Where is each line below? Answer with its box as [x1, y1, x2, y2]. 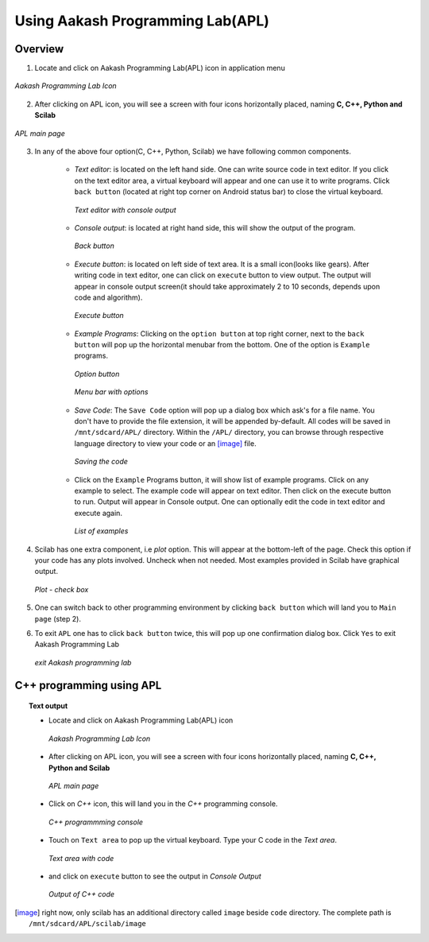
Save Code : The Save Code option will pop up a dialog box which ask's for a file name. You [74, 405, 375, 415]
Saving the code [74, 457, 129, 467]
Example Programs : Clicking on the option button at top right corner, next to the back [74, 328, 365, 338]
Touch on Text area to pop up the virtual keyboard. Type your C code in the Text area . [48, 835, 338, 845]
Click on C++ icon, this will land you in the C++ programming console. [48, 799, 278, 808]
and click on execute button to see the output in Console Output [48, 871, 261, 881]
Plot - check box [34, 584, 89, 594]
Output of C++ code [48, 890, 115, 899]
